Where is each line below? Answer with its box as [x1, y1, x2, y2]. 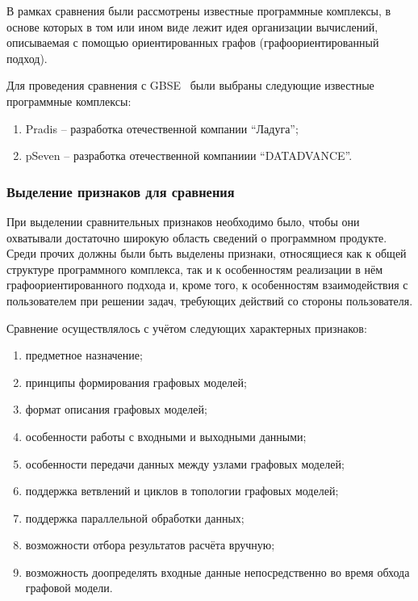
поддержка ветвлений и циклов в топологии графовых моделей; [25, 482, 339, 499]
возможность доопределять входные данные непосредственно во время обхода [25, 563, 410, 580]
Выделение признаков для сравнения [6, 181, 235, 201]
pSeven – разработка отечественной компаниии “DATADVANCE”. [25, 147, 353, 164]
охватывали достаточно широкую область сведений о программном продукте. [6, 229, 387, 246]
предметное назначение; [25, 347, 143, 364]
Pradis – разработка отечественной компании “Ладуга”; [25, 120, 299, 137]
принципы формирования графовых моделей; [25, 373, 247, 390]
